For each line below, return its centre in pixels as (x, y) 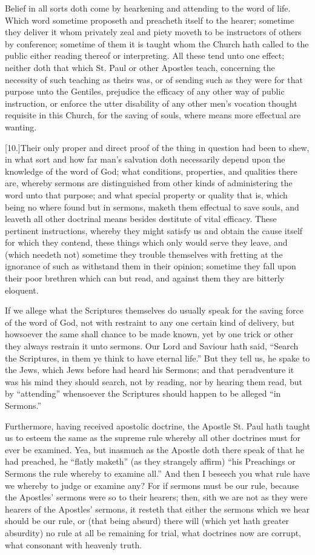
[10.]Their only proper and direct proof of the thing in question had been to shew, (157, 147)
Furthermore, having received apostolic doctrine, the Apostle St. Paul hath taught (158, 425)
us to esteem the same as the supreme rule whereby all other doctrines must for (153, 438)
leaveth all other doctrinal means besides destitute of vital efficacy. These (141, 219)
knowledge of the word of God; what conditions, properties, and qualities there (151, 171)
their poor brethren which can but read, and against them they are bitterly (145, 278)
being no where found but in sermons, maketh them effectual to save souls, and (152, 207)
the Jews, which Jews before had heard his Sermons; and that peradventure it (150, 370)
